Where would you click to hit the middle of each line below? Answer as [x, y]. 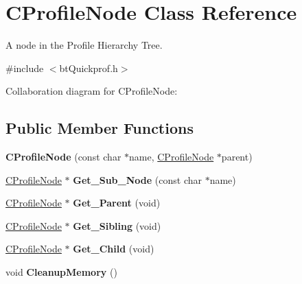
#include [25, 68]
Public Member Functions [100, 128]
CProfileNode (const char [63, 157]
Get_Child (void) [114, 249]
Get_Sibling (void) [117, 225]
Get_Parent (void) [117, 203]
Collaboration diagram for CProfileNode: [92, 91]
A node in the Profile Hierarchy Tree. [84, 45]
